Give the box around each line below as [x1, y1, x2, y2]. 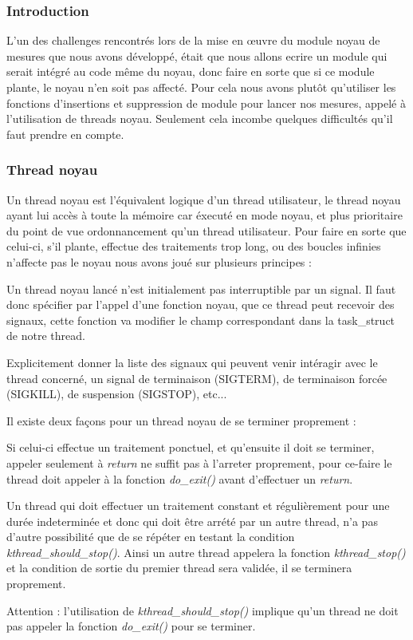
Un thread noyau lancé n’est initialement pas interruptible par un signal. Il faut [6, 280, 396, 297]
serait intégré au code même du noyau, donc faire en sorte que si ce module [6, 63, 375, 80]
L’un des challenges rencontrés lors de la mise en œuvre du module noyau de [6, 32, 380, 49]
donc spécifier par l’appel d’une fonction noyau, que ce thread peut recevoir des [6, 296, 395, 313]
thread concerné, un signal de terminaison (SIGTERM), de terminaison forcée [6, 369, 387, 386]
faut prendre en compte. [6, 125, 124, 142]
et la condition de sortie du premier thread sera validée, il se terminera [6, 559, 352, 576]
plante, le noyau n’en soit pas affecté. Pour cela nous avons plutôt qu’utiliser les [6, 79, 396, 95]
